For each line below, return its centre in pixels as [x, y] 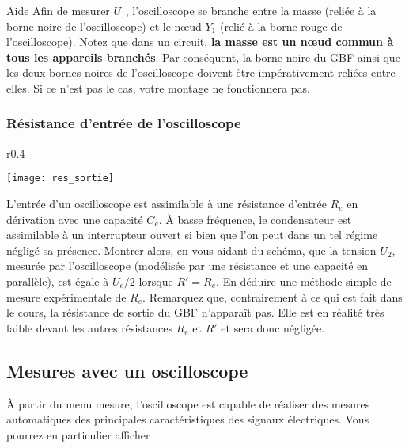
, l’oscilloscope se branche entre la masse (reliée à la [251, 10]
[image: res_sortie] [61, 178]
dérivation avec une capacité [75, 219]
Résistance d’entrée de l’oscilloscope [124, 123]
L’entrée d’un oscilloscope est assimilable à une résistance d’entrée [167, 204]
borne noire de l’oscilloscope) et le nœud [104, 26]
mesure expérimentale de [66, 296]
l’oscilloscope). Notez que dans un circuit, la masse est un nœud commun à [200, 42]
